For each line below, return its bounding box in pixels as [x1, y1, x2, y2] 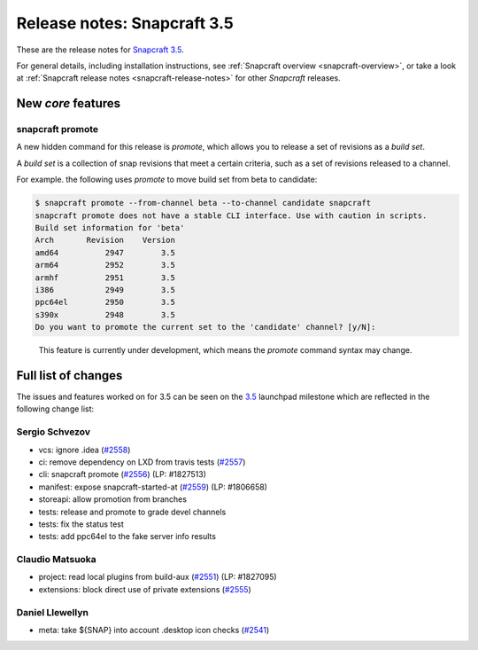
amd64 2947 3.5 [35, 247, 176, 257]
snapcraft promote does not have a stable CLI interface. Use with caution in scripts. [35, 210, 428, 221]
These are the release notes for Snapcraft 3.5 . [16, 44, 185, 55]
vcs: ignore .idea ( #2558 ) [38, 444, 131, 455]
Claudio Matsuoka [16, 553, 96, 566]
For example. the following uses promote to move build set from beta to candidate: [16, 174, 318, 185]
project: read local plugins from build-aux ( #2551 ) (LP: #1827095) [38, 572, 278, 583]
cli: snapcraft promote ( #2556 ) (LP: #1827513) [38, 469, 207, 480]
